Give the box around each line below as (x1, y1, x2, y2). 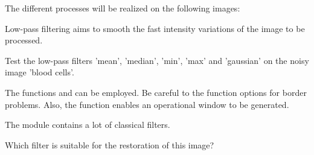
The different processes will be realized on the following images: (5, 2, 240, 14)
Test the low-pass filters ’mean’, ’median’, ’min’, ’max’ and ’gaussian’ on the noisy (5, 54, 309, 66)
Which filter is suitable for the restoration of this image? (5, 138, 214, 151)
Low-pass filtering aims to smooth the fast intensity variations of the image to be (5, 22, 305, 34)
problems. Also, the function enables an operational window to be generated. (5, 98, 289, 110)
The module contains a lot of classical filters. (5, 118, 170, 131)
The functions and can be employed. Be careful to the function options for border (5, 86, 307, 98)
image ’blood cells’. (5, 66, 74, 78)
